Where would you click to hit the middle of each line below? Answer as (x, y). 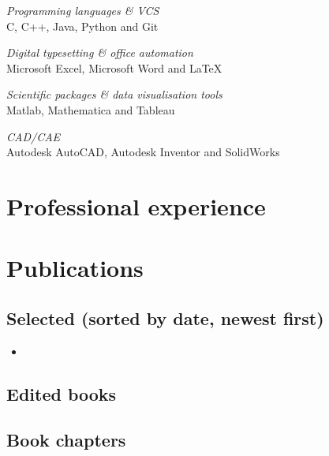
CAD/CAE (34, 136)
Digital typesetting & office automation (100, 52)
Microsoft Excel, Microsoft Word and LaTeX (114, 67)
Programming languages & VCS (83, 10)
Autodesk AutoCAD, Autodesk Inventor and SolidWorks (143, 152)
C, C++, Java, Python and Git (82, 26)
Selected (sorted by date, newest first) (165, 318)
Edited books (62, 393)
